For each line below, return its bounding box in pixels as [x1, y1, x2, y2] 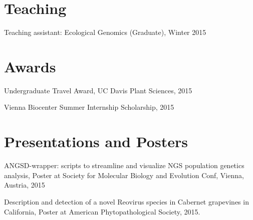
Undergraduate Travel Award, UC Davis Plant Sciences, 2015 [4, 85, 192, 95]
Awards [4, 56, 56, 76]
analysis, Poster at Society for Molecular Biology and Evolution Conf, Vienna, [4, 170, 244, 180]
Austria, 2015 [4, 180, 45, 190]
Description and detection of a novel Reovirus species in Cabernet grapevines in [4, 196, 249, 207]
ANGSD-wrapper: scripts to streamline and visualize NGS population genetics [4, 160, 244, 171]
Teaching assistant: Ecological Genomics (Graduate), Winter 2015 [4, 27, 206, 37]
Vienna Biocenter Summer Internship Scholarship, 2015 [4, 102, 174, 112]
